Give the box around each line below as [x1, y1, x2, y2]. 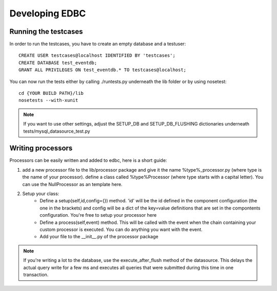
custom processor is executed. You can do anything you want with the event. [39, 226, 203, 233]
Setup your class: [22, 191, 60, 197]
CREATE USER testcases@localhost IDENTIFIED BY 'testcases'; [18, 53, 175, 58]
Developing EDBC [9, 8, 86, 19]
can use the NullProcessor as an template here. [22, 181, 123, 187]
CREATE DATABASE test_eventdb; [18, 59, 97, 66]
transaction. [23, 272, 49, 278]
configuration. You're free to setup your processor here [39, 212, 157, 218]
